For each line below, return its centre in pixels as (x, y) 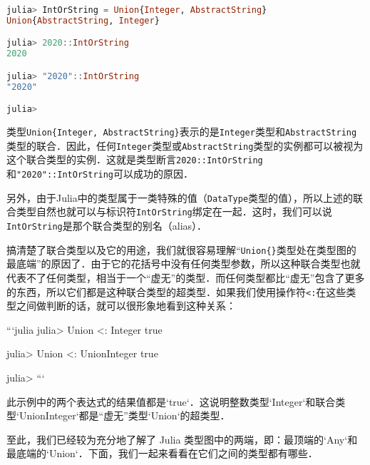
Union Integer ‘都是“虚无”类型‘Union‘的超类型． (124, 415)
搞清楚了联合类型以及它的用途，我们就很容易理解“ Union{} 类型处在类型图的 (181, 249)
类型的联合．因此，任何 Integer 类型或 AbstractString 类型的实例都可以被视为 (185, 145)
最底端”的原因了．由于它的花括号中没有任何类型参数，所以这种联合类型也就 (184, 264)
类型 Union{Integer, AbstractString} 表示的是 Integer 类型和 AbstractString (182, 132)
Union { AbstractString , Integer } (83, 20)
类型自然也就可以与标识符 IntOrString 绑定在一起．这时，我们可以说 (174, 211)
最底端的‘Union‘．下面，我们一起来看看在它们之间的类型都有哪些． (162, 453)
